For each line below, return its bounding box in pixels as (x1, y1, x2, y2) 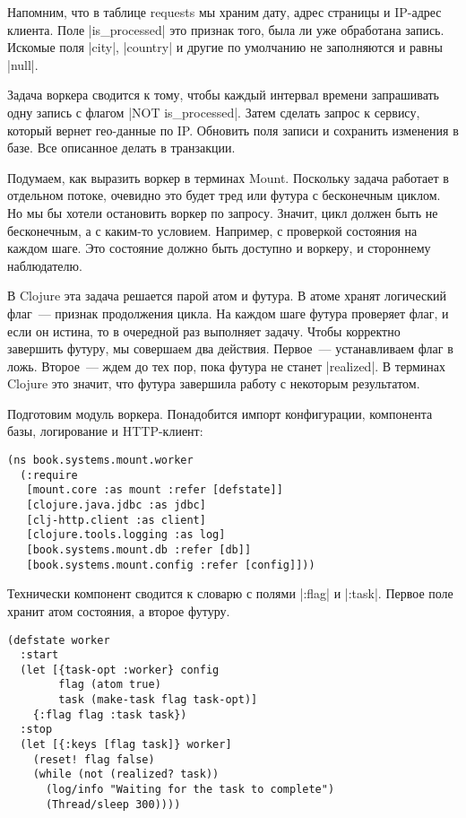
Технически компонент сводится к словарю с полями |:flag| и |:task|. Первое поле (7, 584, 453, 603)
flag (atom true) (58, 678, 161, 692)
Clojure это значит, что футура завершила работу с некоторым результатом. (7, 374, 420, 393)
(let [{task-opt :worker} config (20, 663, 220, 676)
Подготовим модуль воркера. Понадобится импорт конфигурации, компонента (7, 404, 433, 422)
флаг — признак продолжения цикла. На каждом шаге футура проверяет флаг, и (7, 303, 449, 322)
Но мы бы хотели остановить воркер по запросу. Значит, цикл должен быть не (7, 203, 438, 222)
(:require (20, 468, 78, 482)
